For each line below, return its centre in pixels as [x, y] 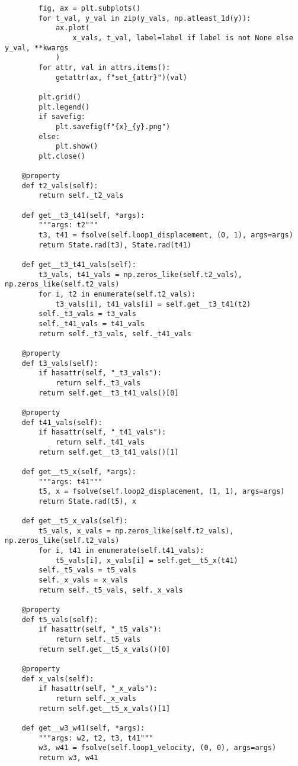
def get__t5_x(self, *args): [79, 471]
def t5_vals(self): [60, 619]
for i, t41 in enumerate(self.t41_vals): [121, 551]
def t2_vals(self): [60, 186]
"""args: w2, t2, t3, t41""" [96, 738]
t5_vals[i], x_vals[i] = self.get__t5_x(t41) [147, 560]
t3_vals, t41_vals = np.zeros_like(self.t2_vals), [140, 274]
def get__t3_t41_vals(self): [79, 265]
